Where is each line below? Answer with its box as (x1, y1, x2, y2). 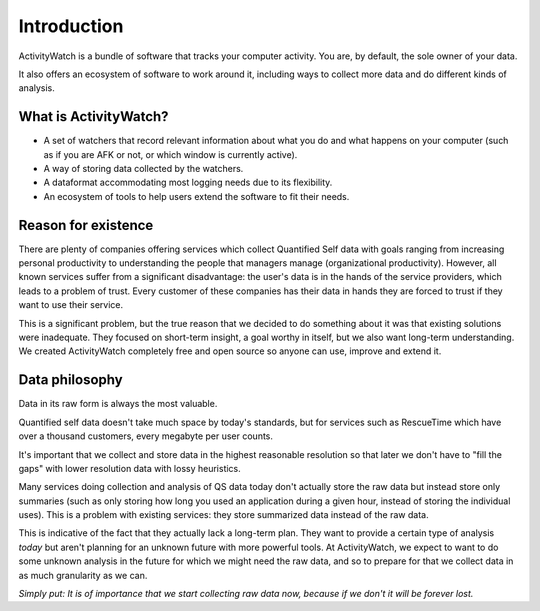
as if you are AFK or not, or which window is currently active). (43, 148, 298, 160)
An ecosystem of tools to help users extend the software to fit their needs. (43, 190, 350, 202)
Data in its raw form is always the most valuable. (18, 398, 218, 410)
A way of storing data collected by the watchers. (43, 163, 244, 175)
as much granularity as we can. (18, 569, 148, 581)
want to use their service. (18, 299, 124, 311)
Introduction (18, 15, 124, 37)
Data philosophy (18, 371, 124, 389)
